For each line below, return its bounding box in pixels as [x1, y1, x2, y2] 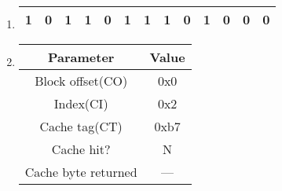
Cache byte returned [24, 163, 137, 181]
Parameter [47, 48, 115, 66]
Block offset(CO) [35, 72, 128, 90]
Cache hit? [51, 140, 111, 158]
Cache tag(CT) [39, 117, 123, 135]
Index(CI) [53, 94, 108, 112]
